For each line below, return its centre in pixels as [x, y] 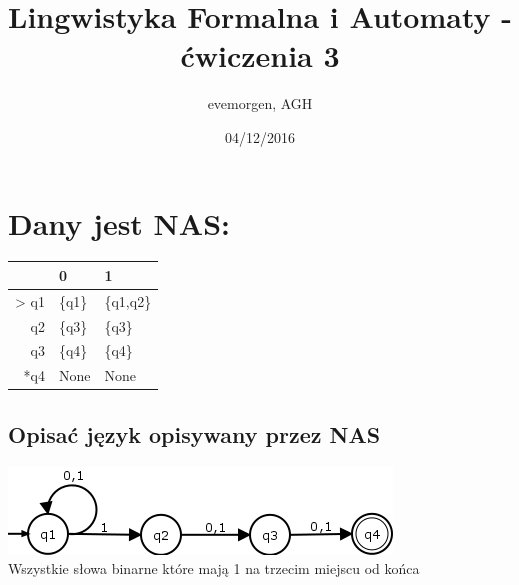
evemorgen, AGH [260, 103]
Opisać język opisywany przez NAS [194, 433]
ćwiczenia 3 [260, 55]
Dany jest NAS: [119, 222]
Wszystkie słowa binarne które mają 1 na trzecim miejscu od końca [214, 568]
